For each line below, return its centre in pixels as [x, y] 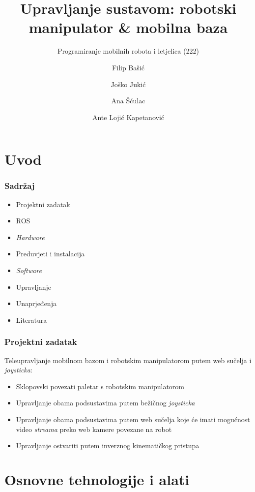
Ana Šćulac [128, 101]
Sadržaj [20, 186]
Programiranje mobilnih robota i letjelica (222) [128, 51]
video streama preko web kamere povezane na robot [94, 429]
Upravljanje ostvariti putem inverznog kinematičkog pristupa [108, 446]
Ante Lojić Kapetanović [128, 117]
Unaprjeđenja [36, 303]
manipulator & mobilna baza [128, 27]
